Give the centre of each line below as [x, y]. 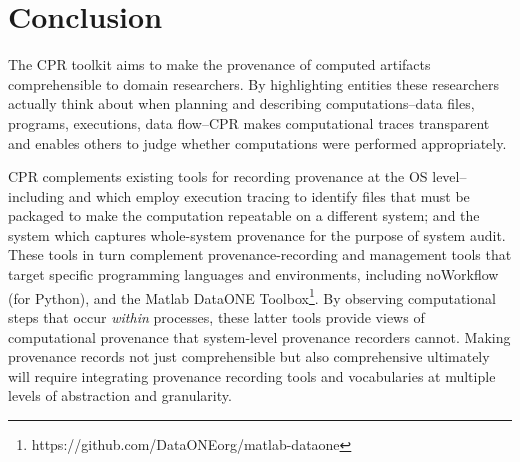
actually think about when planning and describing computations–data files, [241, 103]
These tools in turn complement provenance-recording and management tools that [260, 254]
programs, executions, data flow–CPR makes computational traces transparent [249, 122]
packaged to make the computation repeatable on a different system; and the [244, 215]
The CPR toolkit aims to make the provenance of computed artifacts [219, 64]
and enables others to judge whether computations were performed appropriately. [257, 142]
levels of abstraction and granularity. [120, 395]
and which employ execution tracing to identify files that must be [269, 195]
